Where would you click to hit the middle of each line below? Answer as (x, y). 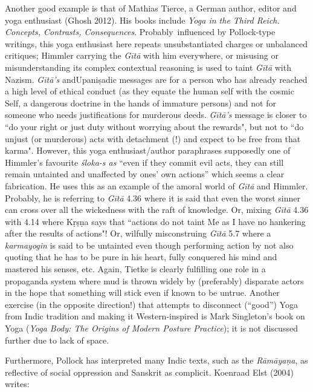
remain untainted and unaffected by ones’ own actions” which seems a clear (145, 174)
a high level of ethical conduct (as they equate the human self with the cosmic (150, 91)
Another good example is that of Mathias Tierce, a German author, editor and (151, 8)
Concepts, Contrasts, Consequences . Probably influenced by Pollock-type (140, 32)
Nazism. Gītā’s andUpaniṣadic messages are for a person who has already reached (156, 79)
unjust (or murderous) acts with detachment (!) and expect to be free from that (153, 138)
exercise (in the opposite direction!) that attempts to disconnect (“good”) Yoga (151, 304)
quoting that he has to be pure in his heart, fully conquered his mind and (141, 257)
